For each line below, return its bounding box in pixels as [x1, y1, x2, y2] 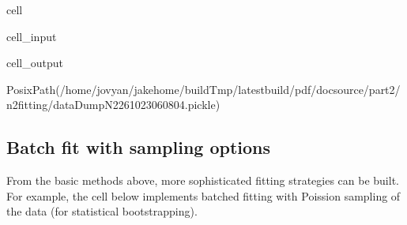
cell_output [6, 54, 63, 71]
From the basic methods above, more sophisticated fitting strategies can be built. [6, 172, 399, 189]
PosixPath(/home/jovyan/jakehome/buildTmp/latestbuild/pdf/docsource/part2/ [6, 81, 401, 97]
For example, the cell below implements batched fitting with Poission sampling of [6, 187, 401, 204]
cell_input [6, 28, 57, 44]
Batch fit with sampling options [6, 135, 271, 159]
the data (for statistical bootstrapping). [6, 203, 198, 219]
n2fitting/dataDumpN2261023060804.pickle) [6, 96, 220, 113]
